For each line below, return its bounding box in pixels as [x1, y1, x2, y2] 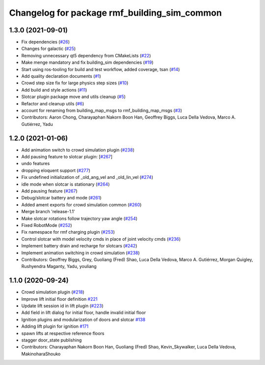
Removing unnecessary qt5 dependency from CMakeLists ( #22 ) [21, 52, 151, 58]
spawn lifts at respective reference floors [21, 330, 105, 336]
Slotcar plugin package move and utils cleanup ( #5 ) [21, 94, 126, 100]
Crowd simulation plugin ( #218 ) [21, 289, 84, 295]
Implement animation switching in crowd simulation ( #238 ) [21, 250, 140, 256]
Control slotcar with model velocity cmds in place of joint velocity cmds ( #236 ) [21, 236, 181, 242]
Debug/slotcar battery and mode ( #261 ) [21, 195, 102, 201]
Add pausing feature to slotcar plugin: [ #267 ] [21, 154, 113, 160]
